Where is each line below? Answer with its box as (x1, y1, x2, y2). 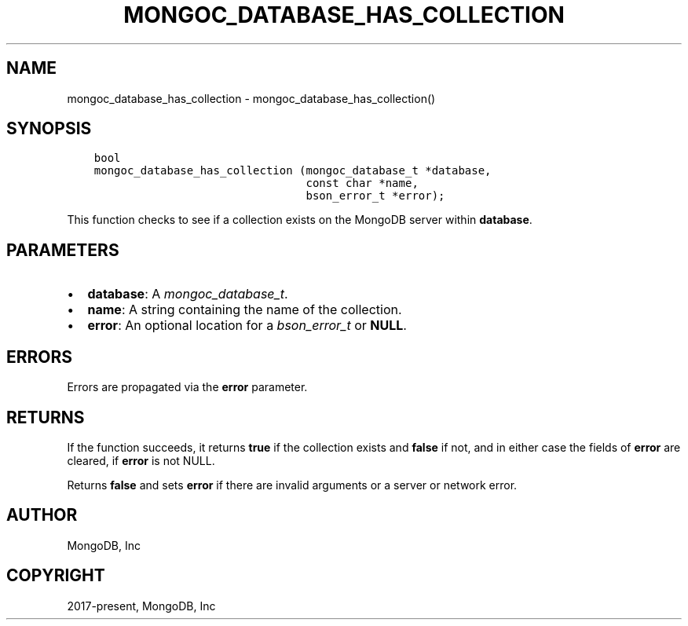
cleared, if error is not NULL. (67, 453, 215, 467)
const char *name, (306, 177, 419, 190)
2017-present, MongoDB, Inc (67, 599, 216, 613)
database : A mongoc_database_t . (87, 286, 288, 302)
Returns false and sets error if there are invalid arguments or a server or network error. (67, 478, 518, 492)
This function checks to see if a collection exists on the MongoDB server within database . (67, 213, 532, 227)
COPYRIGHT (6, 566, 105, 586)
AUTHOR (6, 505, 78, 525)
